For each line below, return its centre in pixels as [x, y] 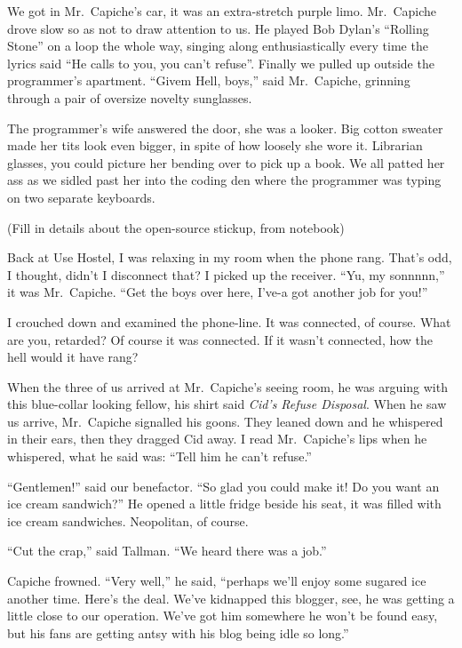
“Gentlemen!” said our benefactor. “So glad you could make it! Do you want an [223, 486]
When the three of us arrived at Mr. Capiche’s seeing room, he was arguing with [227, 386]
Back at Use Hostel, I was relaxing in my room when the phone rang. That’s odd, [230, 257]
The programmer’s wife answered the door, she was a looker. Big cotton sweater [225, 128]
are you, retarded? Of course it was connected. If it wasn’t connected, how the [220, 339]
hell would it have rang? [73, 357]
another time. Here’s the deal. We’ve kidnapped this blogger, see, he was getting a [231, 598]
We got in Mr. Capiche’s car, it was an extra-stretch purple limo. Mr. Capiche [222, 11]
